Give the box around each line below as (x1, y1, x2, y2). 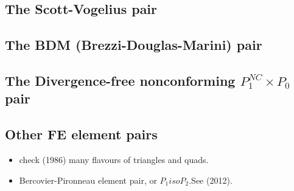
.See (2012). (189, 173, 233, 186)
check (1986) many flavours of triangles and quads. (19, 153, 209, 165)
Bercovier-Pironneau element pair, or (19, 173, 157, 186)
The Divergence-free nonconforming (5, 71, 236, 89)
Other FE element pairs (5, 125, 158, 144)
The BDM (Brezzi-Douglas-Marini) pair (5, 35, 262, 54)
